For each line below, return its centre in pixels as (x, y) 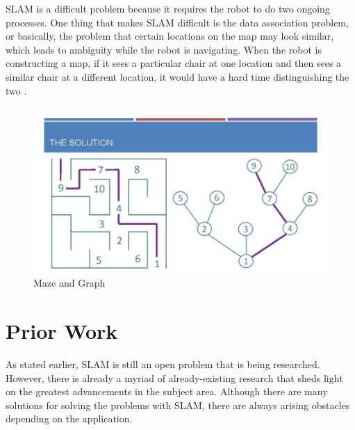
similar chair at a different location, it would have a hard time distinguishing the (177, 76)
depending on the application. (69, 419)
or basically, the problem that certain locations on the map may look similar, (170, 36)
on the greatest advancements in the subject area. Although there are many (167, 391)
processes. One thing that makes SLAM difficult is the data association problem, (177, 22)
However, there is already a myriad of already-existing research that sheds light (174, 377)
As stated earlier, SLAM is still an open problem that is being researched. (163, 364)
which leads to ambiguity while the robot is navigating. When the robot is (164, 49)
